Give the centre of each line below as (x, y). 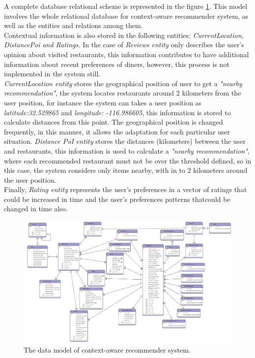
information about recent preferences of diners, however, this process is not (117, 64)
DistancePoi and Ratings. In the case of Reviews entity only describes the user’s (124, 45)
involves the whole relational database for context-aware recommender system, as (126, 16)
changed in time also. (36, 209)
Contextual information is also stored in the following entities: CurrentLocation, (124, 35)
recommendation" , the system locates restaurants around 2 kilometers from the (123, 93)
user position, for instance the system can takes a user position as (103, 102)
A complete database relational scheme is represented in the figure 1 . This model (126, 6)
